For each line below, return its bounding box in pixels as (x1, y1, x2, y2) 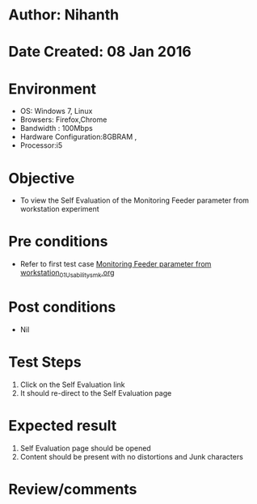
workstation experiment (19, 204, 99, 214)
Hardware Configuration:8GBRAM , (19, 132, 137, 142)
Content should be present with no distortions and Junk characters (19, 451, 244, 461)
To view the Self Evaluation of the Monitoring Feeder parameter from (19, 195, 249, 205)
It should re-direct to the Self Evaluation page (19, 388, 172, 397)
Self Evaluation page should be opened (19, 443, 151, 453)
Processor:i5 (19, 141, 63, 150)
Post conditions (8, 298, 116, 317)
